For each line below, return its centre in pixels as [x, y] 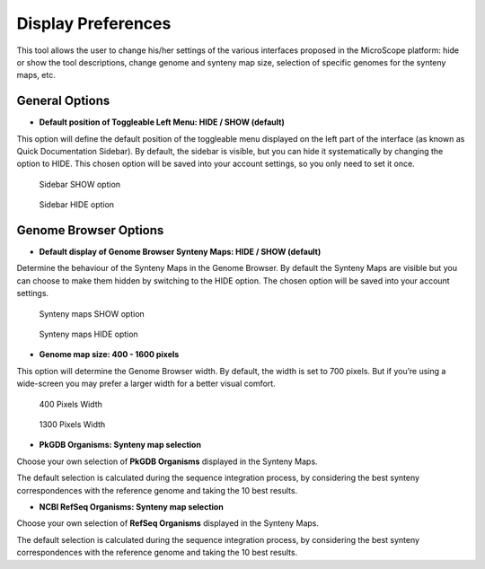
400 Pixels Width [71, 404]
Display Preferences [94, 23]
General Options [63, 101]
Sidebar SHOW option [80, 184]
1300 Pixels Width [72, 425]
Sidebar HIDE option [77, 205]
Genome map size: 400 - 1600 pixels [109, 355]
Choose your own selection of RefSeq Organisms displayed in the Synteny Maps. [168, 523]
